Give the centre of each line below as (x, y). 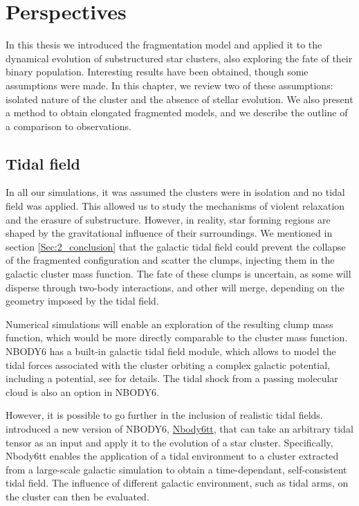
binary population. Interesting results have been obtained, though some (157, 72)
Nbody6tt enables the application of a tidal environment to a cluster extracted (172, 456)
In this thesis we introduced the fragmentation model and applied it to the (164, 45)
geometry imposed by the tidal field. (82, 301)
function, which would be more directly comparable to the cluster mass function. (177, 337)
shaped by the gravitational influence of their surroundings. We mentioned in (169, 233)
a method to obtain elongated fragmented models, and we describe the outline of (177, 112)
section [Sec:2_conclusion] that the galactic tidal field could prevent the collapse (176, 246)
